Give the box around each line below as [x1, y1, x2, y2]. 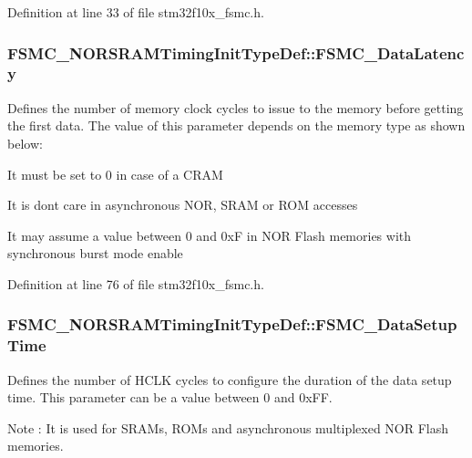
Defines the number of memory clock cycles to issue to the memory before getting [7, 98, 464, 117]
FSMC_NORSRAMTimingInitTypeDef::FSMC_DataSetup [7, 313, 457, 336]
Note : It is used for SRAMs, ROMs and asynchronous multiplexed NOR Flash [7, 418, 449, 437]
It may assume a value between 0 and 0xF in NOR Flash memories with [7, 225, 412, 245]
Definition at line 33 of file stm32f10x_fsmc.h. [7, 3, 264, 21]
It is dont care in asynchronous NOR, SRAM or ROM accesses [7, 195, 358, 214]
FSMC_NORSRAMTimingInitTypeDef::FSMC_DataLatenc [7, 41, 465, 64]
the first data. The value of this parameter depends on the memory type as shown [7, 116, 466, 135]
